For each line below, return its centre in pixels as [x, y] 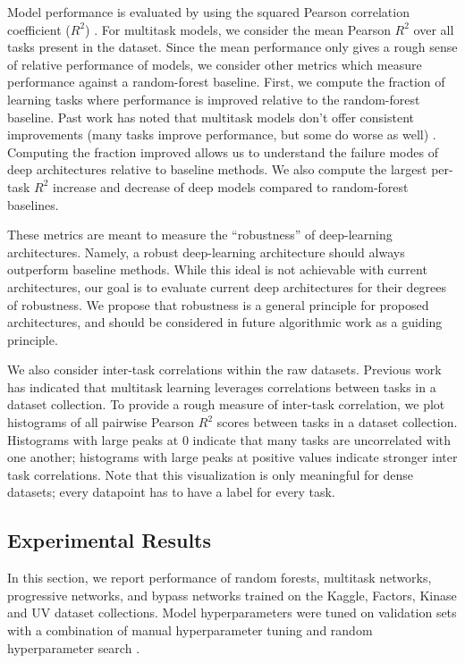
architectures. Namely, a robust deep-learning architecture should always [206, 252]
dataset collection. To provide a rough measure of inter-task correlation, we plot [226, 404]
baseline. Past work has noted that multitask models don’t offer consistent [211, 117]
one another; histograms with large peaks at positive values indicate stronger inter [232, 457]
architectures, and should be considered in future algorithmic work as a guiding [225, 322]
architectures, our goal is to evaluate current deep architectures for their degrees [227, 286]
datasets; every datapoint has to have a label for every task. [171, 492]
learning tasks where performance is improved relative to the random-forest [214, 99]
